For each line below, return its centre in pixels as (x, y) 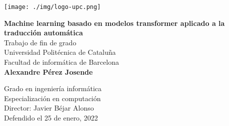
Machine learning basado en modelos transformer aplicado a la (114, 23)
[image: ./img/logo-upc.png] (52, 7)
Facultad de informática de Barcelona (61, 62)
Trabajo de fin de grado (40, 42)
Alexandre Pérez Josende (48, 71)
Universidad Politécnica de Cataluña (60, 52)
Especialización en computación (52, 98)
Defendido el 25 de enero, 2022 (51, 118)
